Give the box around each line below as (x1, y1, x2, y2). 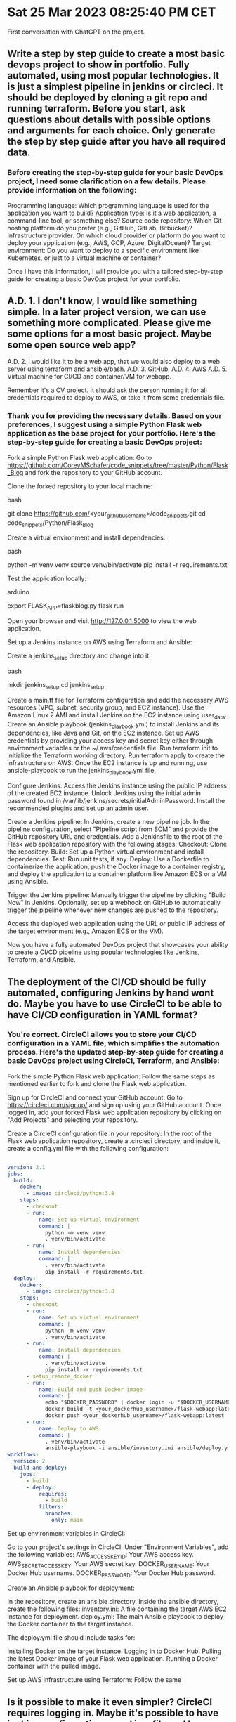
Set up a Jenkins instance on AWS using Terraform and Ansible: (7, 638, 192, 646)
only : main (51, 1517, 83, 1524)
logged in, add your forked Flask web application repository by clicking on (7, 1108, 222, 1116)
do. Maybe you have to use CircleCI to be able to (7, 998, 223, 1010)
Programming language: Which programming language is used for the (7, 201, 209, 209)
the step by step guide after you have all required (7, 136, 226, 148)
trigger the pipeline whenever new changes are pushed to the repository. (7, 906, 219, 914)
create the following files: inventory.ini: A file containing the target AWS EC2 (7, 1605, 227, 1613)
